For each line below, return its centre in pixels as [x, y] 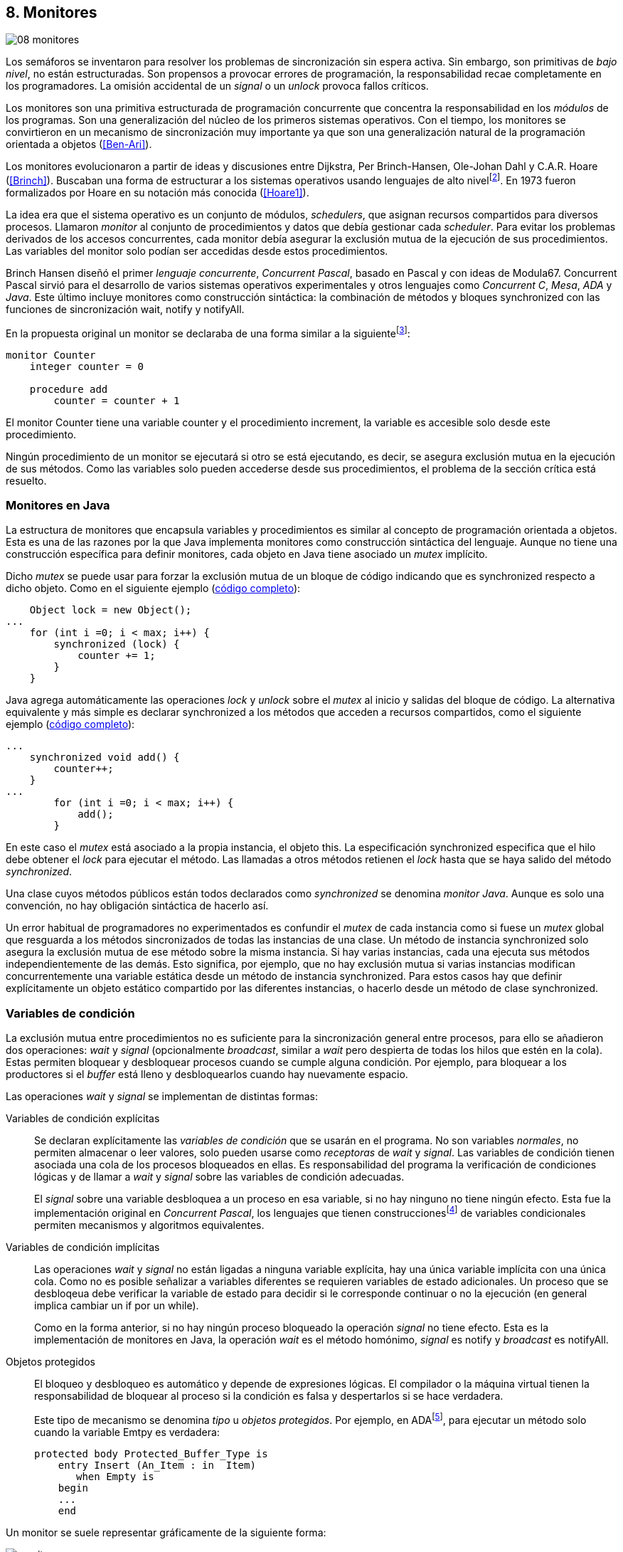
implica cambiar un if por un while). [117, 1305]
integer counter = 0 [86, 366]
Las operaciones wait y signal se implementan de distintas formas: [162, 1097]
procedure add [69, 389]
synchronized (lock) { [117, 644]
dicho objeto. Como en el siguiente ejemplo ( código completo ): [153, 588]
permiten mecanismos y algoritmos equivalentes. [149, 1225]
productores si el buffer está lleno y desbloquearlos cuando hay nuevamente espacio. [207, 1075]
